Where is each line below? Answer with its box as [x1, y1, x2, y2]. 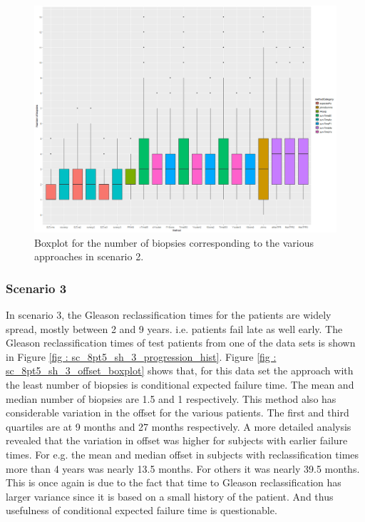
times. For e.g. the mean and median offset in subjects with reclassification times [6, 446, 359, 461]
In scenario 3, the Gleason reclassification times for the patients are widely [6, 307, 331, 322]
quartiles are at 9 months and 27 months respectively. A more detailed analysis [6, 419, 351, 434]
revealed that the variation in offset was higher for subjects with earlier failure [6, 433, 348, 448]
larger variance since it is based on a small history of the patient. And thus [6, 488, 334, 503]
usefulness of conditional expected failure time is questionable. [6, 503, 277, 518]
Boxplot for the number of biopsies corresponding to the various [34, 235, 314, 250]
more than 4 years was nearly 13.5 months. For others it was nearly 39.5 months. [6, 461, 360, 476]
